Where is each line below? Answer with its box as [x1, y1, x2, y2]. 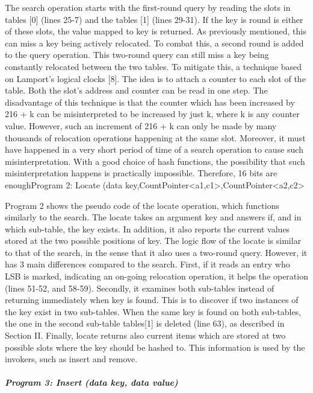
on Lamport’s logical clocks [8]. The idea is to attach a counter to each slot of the [5, 72, 306, 85]
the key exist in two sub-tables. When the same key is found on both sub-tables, [5, 305, 302, 318]
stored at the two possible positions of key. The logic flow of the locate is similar [5, 234, 302, 247]
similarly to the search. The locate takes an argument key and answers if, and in [5, 211, 302, 223]
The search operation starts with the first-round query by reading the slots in [5, 1, 291, 13]
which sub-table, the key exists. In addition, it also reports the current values [5, 222, 290, 235]
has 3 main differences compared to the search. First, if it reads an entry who [5, 258, 290, 270]
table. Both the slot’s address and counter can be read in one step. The [5, 84, 268, 97]
